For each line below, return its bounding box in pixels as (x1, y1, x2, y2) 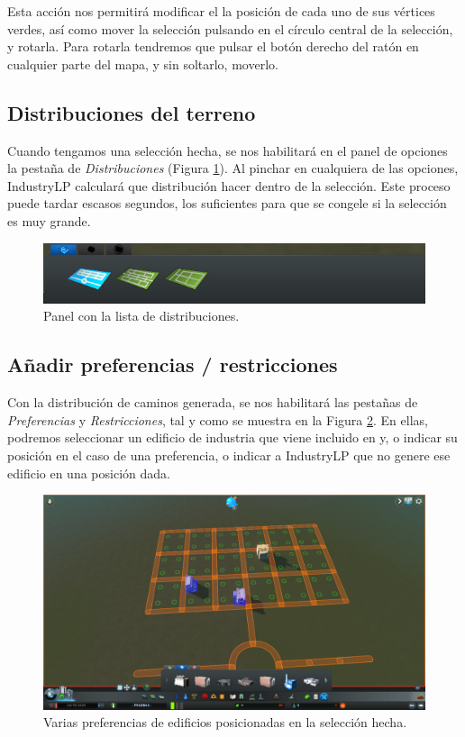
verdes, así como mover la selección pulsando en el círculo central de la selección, (7, 19, 453, 38)
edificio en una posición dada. (7, 463, 170, 482)
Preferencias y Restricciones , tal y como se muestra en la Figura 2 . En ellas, (7, 410, 428, 429)
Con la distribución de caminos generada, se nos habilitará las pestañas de (7, 393, 418, 412)
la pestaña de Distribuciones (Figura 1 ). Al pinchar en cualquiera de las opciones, (7, 159, 459, 177)
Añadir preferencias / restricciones (7, 350, 338, 378)
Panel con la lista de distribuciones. (43, 306, 240, 325)
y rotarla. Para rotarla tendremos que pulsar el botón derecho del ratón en (7, 37, 419, 56)
